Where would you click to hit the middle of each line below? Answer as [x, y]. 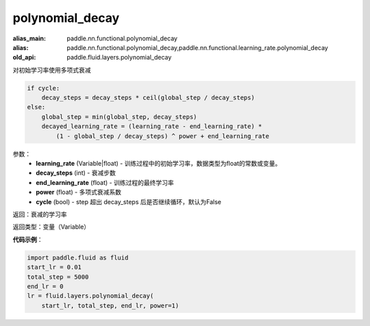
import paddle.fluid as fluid [78, 258]
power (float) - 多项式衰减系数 [78, 192]
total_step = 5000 [58, 277]
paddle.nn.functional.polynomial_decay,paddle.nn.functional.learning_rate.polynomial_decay [197, 47]
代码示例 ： [28, 239]
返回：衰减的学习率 [40, 214]
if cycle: [44, 88]
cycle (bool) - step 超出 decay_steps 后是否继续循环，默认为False [129, 201]
